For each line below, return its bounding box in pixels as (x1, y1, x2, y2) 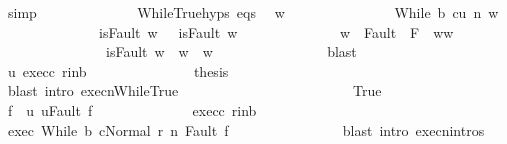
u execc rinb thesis (7, 60, 229, 81)
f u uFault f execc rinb (7, 99, 257, 120)
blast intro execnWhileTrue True (7, 80, 382, 101)
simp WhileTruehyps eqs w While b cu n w (7, 2, 499, 22)
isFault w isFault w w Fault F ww (98, 21, 454, 42)
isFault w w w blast (105, 41, 357, 62)
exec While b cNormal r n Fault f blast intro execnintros (7, 119, 485, 140)
